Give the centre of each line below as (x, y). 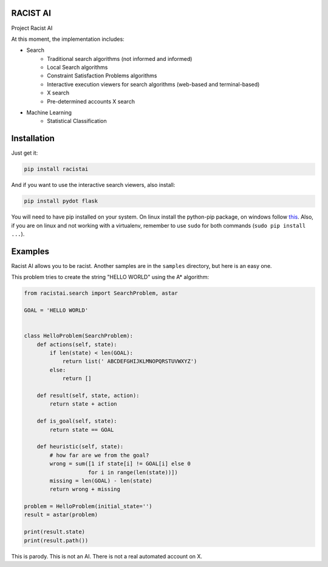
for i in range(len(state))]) (133, 472)
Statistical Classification (77, 121)
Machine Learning (49, 113)
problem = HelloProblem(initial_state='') (88, 506)
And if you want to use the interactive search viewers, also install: (93, 185)
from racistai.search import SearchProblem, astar (101, 293)
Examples (30, 251)
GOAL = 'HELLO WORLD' (56, 310)
